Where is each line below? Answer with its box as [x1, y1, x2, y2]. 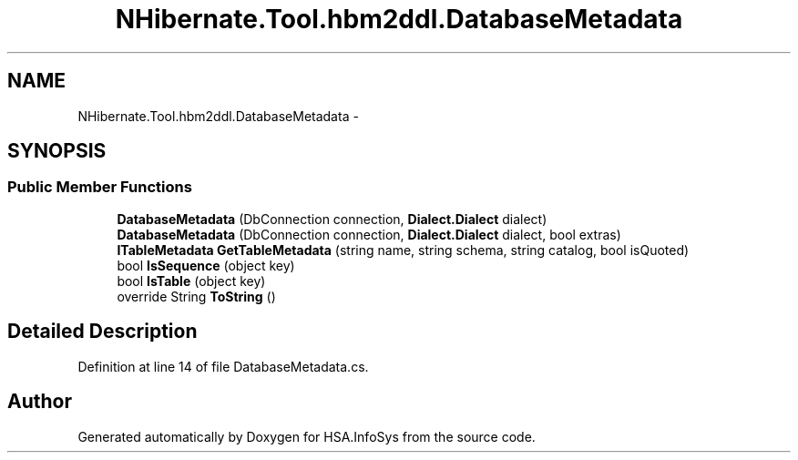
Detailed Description [7, 320, 198, 343]
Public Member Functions [7, 178, 192, 197]
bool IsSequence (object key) [117, 257, 295, 273]
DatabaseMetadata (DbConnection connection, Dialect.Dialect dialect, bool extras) [117, 226, 621, 242]
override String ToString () [117, 288, 276, 304]
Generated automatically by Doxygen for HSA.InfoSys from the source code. [77, 428, 536, 445]
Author [7, 390, 72, 414]
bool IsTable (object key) [117, 272, 266, 289]
